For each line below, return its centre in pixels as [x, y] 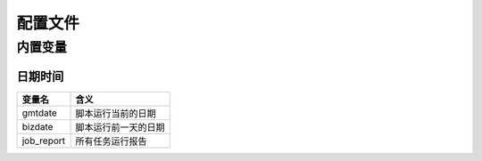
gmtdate [39, 113]
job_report [44, 141]
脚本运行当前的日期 [116, 113]
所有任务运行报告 [111, 141]
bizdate [37, 126]
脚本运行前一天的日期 [120, 127]
